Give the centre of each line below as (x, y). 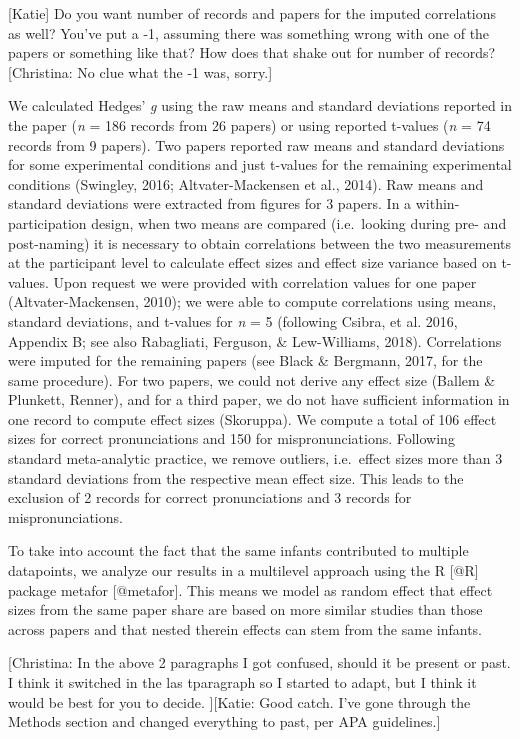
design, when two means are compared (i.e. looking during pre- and (299, 222)
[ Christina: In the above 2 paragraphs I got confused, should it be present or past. (259, 662)
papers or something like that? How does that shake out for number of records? (252, 52)
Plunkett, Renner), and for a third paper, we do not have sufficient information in (259, 399)
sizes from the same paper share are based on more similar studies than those (245, 609)
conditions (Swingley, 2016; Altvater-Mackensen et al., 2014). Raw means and (246, 183)
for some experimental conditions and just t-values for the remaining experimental (260, 164)
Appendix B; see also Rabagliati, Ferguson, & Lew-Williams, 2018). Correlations (255, 340)
